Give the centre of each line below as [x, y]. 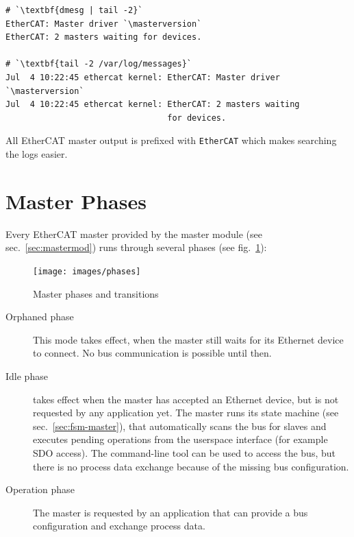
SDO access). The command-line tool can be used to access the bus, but [184, 452]
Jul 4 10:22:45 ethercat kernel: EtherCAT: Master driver [143, 77]
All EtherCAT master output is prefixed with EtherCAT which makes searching [171, 140]
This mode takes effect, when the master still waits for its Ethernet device [188, 339]
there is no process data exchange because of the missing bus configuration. [191, 466]
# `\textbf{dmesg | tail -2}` [74, 10]
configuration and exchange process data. [119, 526]
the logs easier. [37, 154]
